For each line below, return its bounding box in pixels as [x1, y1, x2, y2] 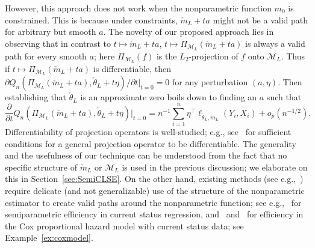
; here [93, 49, 115, 62]
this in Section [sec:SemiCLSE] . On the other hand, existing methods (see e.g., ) [5, 172, 304, 185]
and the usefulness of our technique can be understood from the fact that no [5, 149, 287, 162]
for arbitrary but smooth [5, 25, 96, 38]
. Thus [281, 49, 305, 62]
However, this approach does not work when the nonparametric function [5, 2, 272, 14]
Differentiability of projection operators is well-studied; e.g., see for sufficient [5, 126, 292, 138]
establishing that [5, 91, 67, 103]
